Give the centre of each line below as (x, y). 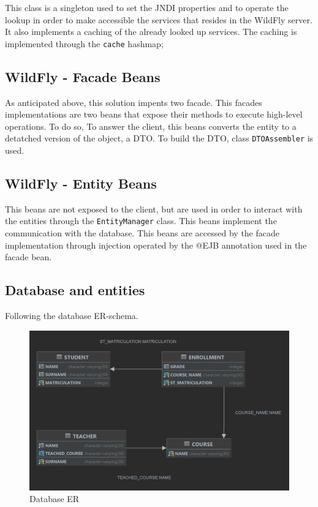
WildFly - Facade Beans (83, 76)
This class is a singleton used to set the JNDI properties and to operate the (147, 7)
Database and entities (75, 290)
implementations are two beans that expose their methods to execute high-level (154, 114)
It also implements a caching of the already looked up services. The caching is (151, 32)
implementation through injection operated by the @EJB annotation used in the (156, 245)
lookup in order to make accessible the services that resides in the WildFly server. (159, 19)
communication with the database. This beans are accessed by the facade (142, 233)
